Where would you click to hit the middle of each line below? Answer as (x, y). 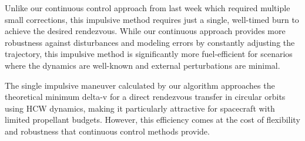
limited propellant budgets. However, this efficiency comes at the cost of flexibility (152, 120)
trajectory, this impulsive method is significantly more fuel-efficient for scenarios (149, 54)
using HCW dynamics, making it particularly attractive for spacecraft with (140, 108)
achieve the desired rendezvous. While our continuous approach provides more (145, 31)
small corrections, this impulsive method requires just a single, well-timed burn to (152, 19)
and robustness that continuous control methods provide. (107, 131)
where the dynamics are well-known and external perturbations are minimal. (143, 65)
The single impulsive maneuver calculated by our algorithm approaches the (140, 85)
